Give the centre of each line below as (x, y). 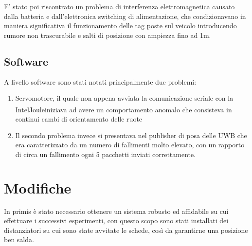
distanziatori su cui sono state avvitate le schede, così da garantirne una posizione (126, 230)
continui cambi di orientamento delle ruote (79, 119)
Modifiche (38, 187)
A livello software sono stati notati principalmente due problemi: (100, 81)
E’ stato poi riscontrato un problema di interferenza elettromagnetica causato (119, 6)
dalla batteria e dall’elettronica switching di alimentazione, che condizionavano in (125, 16)
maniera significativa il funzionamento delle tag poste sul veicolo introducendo (120, 26)
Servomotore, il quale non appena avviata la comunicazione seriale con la (124, 98)
